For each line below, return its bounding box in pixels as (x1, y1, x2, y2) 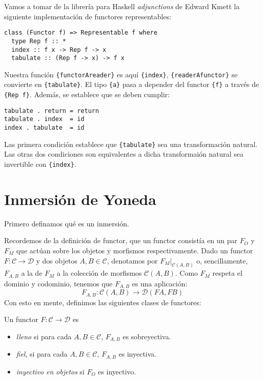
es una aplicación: (132, 278, 188, 288)
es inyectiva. (118, 348, 156, 359)
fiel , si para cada (16, 348, 68, 359)
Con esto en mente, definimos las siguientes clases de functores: (4, 297, 201, 307)
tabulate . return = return (4, 107, 99, 114)
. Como (175, 268, 198, 278)
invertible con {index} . (4, 159, 76, 169)
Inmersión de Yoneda (4, 188, 156, 209)
